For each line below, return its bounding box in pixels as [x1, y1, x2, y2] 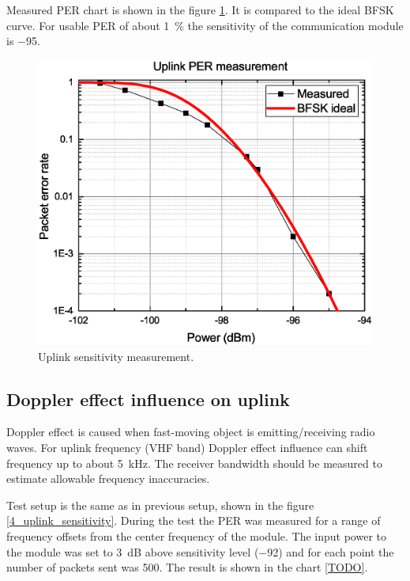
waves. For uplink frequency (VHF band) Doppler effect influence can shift [6, 439, 368, 455]
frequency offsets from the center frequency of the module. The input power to [6, 527, 386, 544]
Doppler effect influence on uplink [6, 386, 290, 411]
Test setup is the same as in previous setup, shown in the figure [6, 496, 314, 513]
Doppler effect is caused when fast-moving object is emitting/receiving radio [6, 423, 375, 440]
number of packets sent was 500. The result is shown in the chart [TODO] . [6, 559, 368, 575]
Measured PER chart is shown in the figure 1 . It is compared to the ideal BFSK [6, 2, 394, 17]
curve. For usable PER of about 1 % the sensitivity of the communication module [6, 17, 404, 33]
